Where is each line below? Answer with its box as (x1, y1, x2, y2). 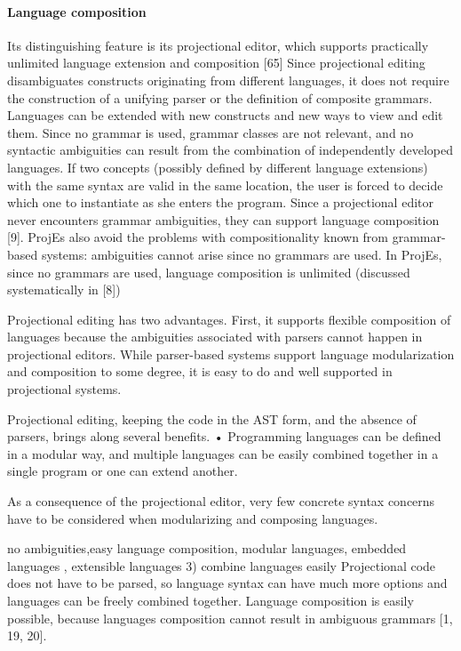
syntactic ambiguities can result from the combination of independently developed (7, 141, 453, 159)
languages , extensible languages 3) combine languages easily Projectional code (7, 556, 436, 575)
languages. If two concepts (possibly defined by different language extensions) (7, 157, 428, 176)
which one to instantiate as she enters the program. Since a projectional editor (7, 193, 433, 212)
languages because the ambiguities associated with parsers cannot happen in (7, 327, 423, 346)
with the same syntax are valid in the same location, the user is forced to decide (7, 175, 443, 194)
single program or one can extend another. (7, 462, 238, 480)
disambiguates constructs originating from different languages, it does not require (7, 70, 449, 89)
